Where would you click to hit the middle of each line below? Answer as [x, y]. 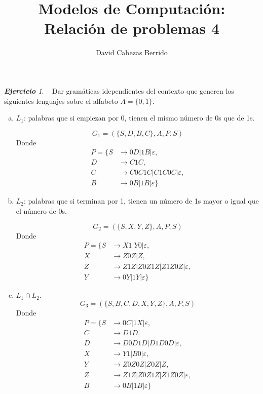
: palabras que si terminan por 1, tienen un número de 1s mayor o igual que [141, 201]
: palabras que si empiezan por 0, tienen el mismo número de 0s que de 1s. [139, 118]
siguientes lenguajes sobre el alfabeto [61, 101]
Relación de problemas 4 [132, 28]
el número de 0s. [41, 211]
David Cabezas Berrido [132, 52]
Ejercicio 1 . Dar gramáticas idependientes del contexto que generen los [119, 90]
